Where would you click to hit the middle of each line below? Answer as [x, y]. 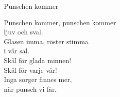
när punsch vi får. [30, 89]
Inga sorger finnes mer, [38, 79]
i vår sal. [17, 51]
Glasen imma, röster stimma [46, 41]
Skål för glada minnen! [38, 60]
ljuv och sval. [24, 32]
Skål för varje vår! [31, 70]
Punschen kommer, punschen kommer [60, 22]
